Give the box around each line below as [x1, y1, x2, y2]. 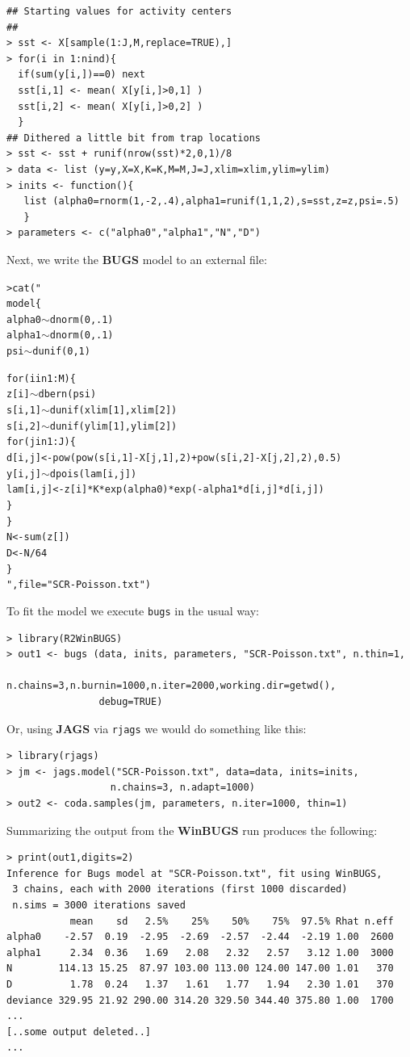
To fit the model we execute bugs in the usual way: [6, 602, 259, 619]
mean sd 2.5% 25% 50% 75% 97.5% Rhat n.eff [69, 915, 394, 927]
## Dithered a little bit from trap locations [6, 132, 261, 144]
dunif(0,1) [32, 346, 90, 358]
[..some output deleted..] [6, 1026, 151, 1038]
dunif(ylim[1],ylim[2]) [49, 420, 178, 432]
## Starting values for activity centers [6, 6, 232, 17]
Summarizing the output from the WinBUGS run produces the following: [6, 821, 378, 838]
